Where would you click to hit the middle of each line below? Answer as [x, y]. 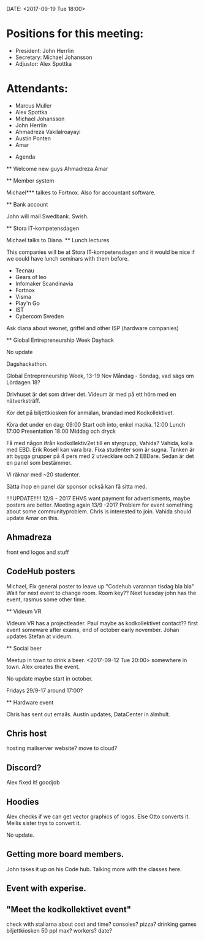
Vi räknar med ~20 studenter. [43, 474]
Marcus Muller [33, 105]
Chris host [27, 733]
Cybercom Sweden [40, 316]
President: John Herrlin [44, 50]
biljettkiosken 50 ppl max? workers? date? [59, 930]
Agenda [25, 157]
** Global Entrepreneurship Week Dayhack [60, 340]
